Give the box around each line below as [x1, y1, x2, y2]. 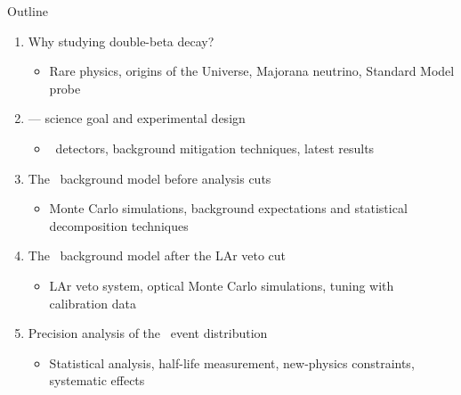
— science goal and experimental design [28, 109, 246, 128]
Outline [7, 2, 48, 20]
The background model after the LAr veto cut [28, 246, 287, 265]
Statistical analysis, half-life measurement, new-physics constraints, [49, 353, 415, 372]
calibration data [49, 293, 136, 312]
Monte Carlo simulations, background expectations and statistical [49, 199, 408, 218]
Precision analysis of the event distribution [28, 324, 268, 342]
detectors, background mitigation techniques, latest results [55, 138, 375, 157]
